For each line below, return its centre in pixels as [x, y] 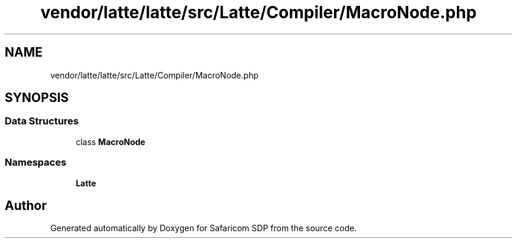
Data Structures [42, 121]
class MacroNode [111, 142]
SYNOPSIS [37, 98]
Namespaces [36, 162]
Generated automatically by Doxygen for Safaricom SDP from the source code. [204, 228]
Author [26, 205]
